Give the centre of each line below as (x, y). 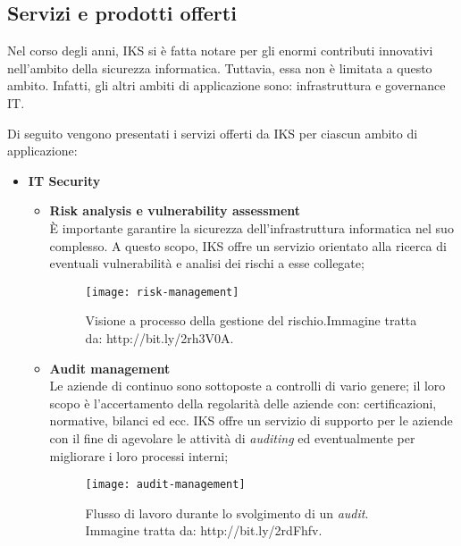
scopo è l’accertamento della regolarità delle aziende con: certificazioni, (243, 403)
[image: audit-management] (165, 485)
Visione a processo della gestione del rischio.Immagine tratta (251, 320)
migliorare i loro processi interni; (139, 455)
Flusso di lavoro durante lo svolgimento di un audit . (227, 512)
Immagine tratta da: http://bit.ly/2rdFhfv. (204, 530)
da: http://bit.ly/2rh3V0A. (159, 337)
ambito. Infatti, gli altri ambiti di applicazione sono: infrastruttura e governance (226, 85)
